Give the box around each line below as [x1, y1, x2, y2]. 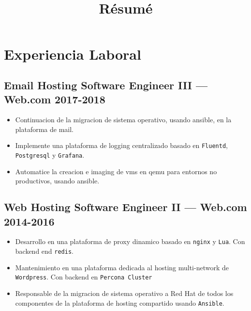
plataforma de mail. [15, 124, 74, 134]
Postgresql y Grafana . [15, 150, 85, 160]
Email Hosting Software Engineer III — [4, 77, 208, 92]
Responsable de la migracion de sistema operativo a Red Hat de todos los [15, 288, 234, 298]
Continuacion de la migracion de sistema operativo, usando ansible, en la [15, 115, 232, 125]
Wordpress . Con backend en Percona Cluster [15, 272, 152, 282]
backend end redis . [15, 246, 74, 256]
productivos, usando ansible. [15, 176, 100, 186]
